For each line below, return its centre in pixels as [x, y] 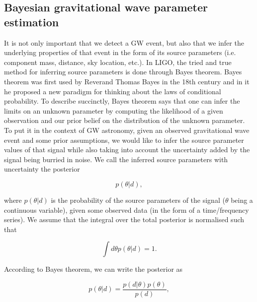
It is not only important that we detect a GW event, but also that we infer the [124, 42]
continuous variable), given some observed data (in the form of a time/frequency [127, 210]
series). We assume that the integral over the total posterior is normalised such [124, 219]
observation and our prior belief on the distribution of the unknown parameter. [125, 120]
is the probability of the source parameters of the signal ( [138, 200]
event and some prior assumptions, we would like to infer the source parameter [124, 140]
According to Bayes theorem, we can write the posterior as [93, 269]
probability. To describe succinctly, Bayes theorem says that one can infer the [122, 101]
